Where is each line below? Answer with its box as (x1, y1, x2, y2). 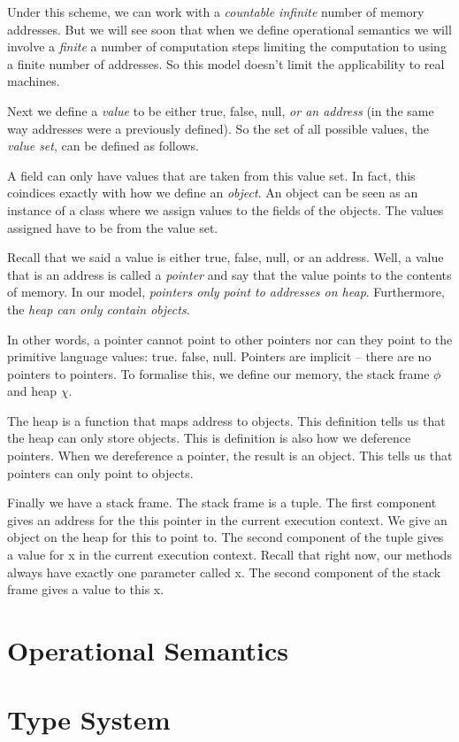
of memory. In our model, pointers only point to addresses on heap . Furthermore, (7, 282, 445, 301)
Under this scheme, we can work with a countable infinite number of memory (7, 3, 425, 20)
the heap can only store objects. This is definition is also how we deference (7, 429, 411, 447)
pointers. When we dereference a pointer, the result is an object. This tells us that (7, 446, 453, 465)
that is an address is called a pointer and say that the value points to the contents (7, 265, 452, 283)
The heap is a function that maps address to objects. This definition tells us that (7, 411, 446, 429)
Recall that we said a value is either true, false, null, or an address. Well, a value (7, 248, 444, 267)
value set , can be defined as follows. (7, 136, 199, 155)
